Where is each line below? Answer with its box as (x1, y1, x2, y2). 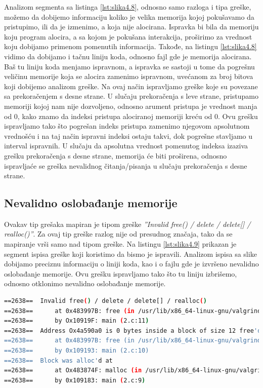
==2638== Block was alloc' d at (4, 357, 113, 364)
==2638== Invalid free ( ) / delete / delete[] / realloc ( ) (4, 297, 207, 305)
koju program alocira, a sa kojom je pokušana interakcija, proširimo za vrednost (4, 31, 252, 42)
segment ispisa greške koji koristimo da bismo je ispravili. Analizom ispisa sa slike (4, 248, 257, 259)
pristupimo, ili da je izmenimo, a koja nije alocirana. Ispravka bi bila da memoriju (4, 21, 259, 32)
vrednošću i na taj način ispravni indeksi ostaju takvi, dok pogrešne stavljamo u (4, 130, 253, 141)
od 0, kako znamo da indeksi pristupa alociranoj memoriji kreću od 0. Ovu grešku (4, 110, 258, 121)
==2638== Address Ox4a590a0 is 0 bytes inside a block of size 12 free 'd (4, 327, 261, 334)
